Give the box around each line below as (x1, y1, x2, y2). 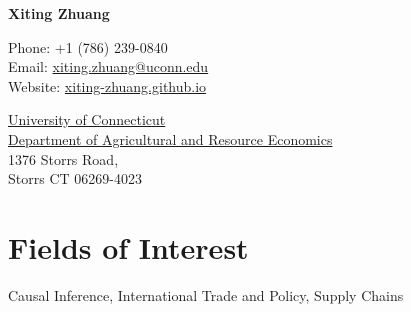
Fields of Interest (8, 226, 249, 267)
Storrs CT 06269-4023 (8, 168, 142, 189)
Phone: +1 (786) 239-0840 (8, 36, 168, 57)
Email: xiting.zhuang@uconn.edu (8, 56, 209, 77)
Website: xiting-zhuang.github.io (8, 75, 207, 96)
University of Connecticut (8, 109, 166, 130)
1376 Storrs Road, (8, 148, 119, 169)
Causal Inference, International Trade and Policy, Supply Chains (8, 284, 404, 305)
